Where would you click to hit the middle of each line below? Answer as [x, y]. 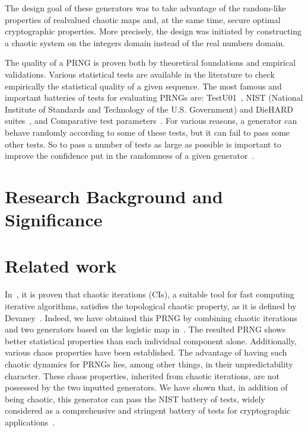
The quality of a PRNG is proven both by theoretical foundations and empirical [150, 63]
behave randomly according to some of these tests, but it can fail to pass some [147, 132]
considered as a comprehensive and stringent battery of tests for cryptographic [148, 410]
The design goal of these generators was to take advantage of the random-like [145, 8]
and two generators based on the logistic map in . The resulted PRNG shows [145, 329]
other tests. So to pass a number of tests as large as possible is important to [143, 144]
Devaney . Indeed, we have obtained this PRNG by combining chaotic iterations [151, 317]
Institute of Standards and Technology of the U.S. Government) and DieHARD [149, 109]
